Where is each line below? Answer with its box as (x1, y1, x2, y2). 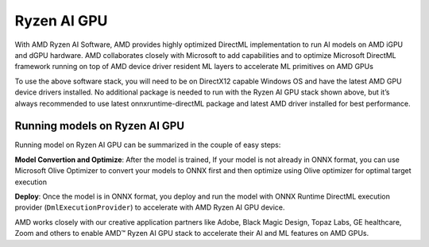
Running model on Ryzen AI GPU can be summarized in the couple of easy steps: (14, 140, 281, 150)
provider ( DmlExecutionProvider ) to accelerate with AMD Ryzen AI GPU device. (14, 203, 285, 212)
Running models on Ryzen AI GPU (14, 119, 185, 133)
